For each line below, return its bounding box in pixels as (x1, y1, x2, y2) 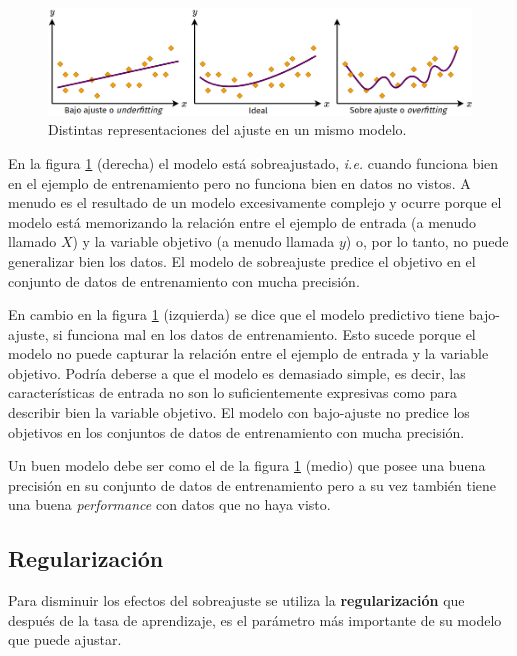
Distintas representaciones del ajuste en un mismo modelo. (48, 119, 407, 140)
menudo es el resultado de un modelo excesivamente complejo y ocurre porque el (8, 192, 502, 213)
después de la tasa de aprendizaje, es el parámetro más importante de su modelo (8, 609, 502, 630)
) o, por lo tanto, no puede (345, 231, 509, 252)
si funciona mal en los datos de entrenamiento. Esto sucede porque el (53, 323, 476, 344)
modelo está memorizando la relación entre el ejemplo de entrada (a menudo (8, 211, 477, 232)
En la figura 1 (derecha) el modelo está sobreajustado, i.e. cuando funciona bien (8, 152, 499, 173)
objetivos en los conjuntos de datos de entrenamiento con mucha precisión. (8, 421, 465, 442)
